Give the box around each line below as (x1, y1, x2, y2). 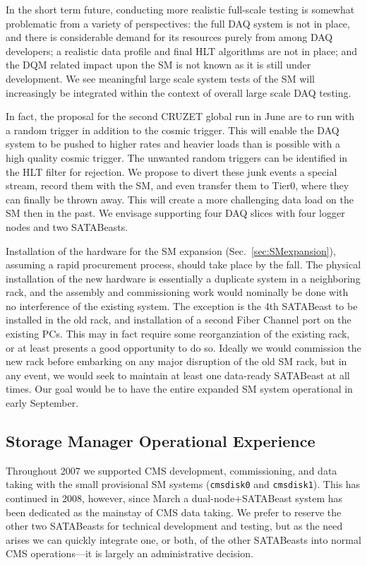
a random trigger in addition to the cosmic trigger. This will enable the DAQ (6, 122, 339, 137)
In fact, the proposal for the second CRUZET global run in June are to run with (6, 109, 355, 124)
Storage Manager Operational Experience (6, 430, 315, 452)
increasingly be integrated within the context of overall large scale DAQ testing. (6, 85, 351, 100)
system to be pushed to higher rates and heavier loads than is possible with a (6, 136, 340, 151)
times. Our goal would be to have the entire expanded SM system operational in (6, 381, 353, 396)
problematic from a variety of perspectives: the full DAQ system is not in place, (6, 16, 350, 30)
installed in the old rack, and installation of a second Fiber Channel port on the (6, 312, 351, 327)
